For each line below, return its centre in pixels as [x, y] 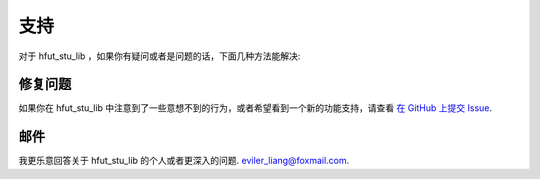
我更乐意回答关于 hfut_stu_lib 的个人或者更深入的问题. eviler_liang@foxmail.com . [184, 161]
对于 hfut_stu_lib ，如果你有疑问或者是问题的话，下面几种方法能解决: [159, 56]
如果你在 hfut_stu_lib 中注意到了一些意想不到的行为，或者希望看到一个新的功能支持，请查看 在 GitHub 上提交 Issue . [255, 108]
